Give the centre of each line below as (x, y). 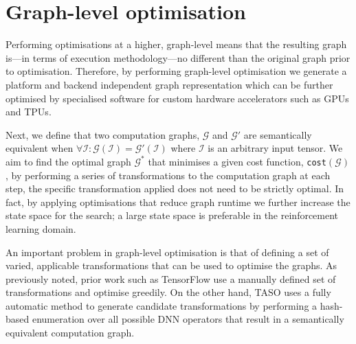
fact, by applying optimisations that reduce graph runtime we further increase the (178, 202)
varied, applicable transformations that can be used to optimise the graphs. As (171, 265)
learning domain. (41, 228)
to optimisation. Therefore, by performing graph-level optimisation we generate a (176, 71)
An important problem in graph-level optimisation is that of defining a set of (167, 252)
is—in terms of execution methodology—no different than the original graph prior (178, 57)
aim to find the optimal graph (68, 161)
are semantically (278, 134)
